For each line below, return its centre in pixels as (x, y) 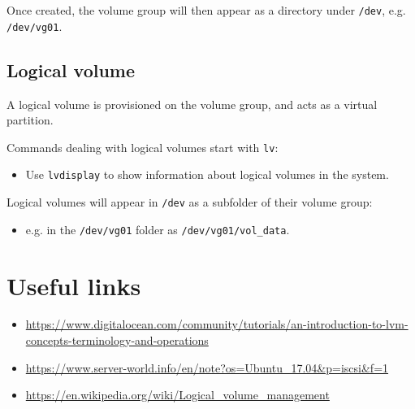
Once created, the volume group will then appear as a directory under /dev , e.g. (206, 10)
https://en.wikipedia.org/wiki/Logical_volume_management (177, 395)
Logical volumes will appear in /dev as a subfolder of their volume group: (190, 202)
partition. (30, 120)
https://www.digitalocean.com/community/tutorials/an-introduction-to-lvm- (217, 324)
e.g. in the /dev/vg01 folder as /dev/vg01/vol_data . (158, 229)
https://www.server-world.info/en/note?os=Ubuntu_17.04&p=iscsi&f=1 (207, 367)
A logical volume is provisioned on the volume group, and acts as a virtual (192, 104)
